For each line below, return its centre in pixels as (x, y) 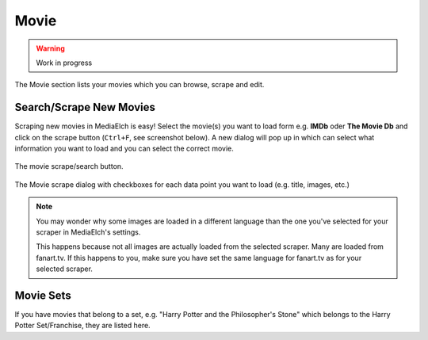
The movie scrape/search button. (69, 166)
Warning (50, 48)
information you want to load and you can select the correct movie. (124, 149)
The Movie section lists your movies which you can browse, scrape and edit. (139, 85)
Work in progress (64, 63)
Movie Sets (43, 295)
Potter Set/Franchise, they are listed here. (82, 326)
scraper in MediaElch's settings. (88, 232)
